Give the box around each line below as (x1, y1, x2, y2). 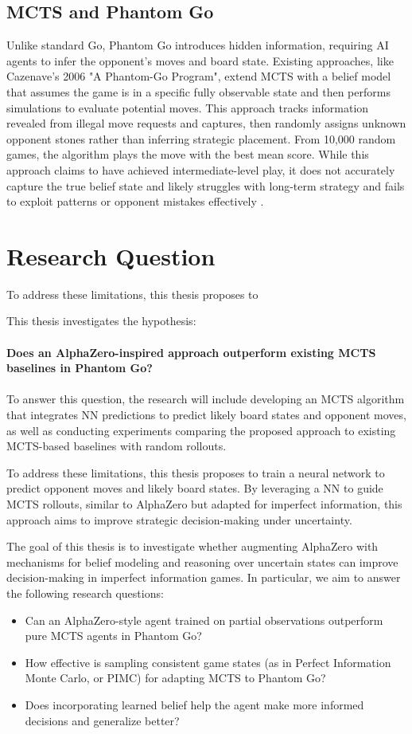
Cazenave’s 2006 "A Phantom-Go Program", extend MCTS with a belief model (6, 68, 391, 84)
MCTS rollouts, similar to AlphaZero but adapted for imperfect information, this (6, 495, 402, 512)
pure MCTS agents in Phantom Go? (25, 627, 202, 644)
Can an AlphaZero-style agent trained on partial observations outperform (25, 611, 383, 628)
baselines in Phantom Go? (6, 359, 153, 376)
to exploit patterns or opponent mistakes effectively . (6, 193, 264, 210)
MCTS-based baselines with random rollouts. (6, 438, 227, 454)
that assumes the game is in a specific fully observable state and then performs (6, 83, 391, 100)
